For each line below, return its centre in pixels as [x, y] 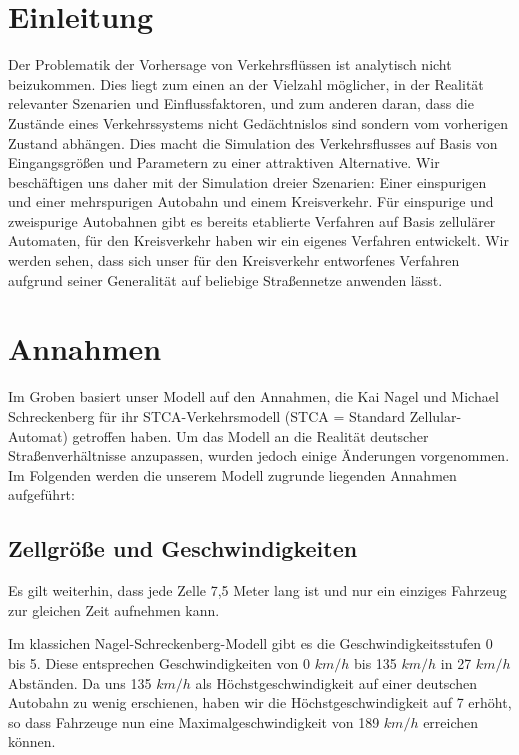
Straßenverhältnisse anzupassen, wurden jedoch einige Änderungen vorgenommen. [259, 455]
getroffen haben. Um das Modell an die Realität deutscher [250, 435]
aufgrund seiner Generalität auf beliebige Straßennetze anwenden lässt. [225, 279]
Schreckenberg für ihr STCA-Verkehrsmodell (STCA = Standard [207, 415]
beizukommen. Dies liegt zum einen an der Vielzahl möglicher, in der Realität [246, 83]
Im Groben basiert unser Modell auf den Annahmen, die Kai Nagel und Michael [253, 396]
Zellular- [435, 415]
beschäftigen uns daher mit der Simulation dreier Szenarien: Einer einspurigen [247, 181]
